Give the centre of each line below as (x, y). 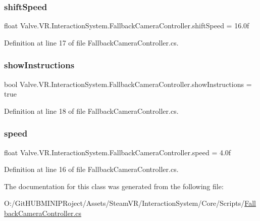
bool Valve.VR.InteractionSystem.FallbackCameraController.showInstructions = (128, 84)
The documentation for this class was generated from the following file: (114, 186)
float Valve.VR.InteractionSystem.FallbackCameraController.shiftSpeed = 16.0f (127, 26)
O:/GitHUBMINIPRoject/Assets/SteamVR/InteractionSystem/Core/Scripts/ (124, 203)
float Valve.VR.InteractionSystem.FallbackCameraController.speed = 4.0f (118, 152)
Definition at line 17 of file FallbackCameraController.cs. (91, 42)
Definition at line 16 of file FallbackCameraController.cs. (91, 169)
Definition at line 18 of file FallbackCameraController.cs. (91, 111)
